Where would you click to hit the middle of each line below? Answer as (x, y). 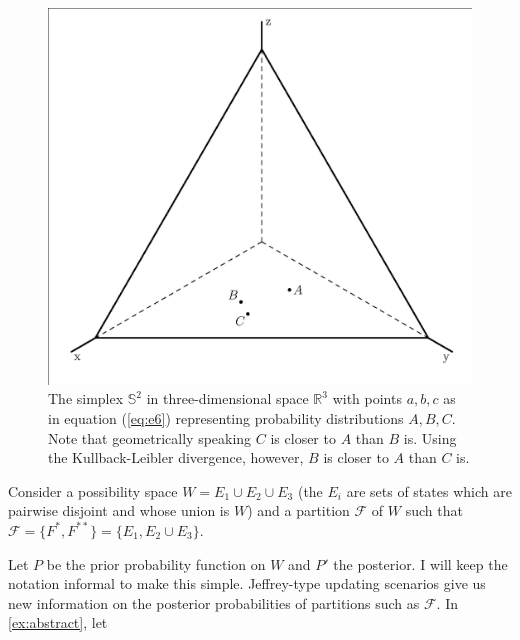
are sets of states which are (429, 490)
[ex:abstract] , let (58, 622)
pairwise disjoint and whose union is (119, 510)
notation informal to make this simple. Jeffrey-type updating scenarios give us (247, 583)
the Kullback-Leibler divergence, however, (176, 457)
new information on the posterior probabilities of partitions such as (214, 602)
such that (434, 510)
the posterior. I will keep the (420, 563)
